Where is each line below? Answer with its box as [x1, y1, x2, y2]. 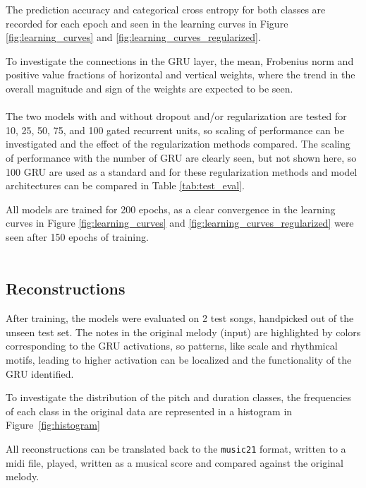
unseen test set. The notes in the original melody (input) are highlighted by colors [6, 324, 361, 339]
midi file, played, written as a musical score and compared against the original [6, 455, 343, 470]
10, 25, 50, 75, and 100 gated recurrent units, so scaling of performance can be [6, 122, 344, 137]
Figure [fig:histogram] [6, 417, 100, 432]
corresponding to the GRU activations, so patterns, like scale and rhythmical [6, 338, 338, 353]
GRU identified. [6, 366, 74, 381]
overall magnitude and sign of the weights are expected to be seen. [6, 81, 293, 95]
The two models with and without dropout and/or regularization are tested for [6, 109, 347, 124]
